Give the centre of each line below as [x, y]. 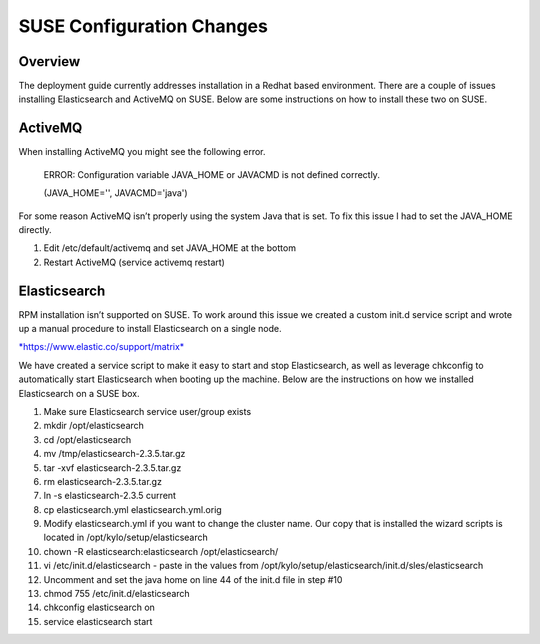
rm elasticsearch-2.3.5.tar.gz [102, 481]
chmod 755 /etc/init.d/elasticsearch [116, 594]
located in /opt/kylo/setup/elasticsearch [126, 537]
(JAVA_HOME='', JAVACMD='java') [116, 193]
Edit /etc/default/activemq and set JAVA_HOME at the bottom [170, 248]
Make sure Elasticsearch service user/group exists [147, 411]
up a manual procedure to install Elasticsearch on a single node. [150, 328]
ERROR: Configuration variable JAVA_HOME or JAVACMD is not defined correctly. [211, 174]
